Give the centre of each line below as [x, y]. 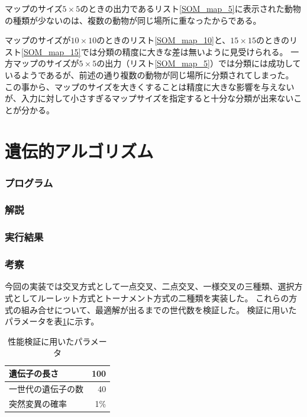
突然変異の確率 [38, 403]
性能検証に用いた [41, 341]
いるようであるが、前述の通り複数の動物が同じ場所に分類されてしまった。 [149, 74]
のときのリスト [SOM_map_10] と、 [164, 40]
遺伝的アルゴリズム [79, 150]
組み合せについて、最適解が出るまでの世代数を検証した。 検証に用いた [159, 309]
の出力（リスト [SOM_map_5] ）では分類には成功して [199, 63]
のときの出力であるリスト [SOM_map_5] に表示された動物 [190, 8]
